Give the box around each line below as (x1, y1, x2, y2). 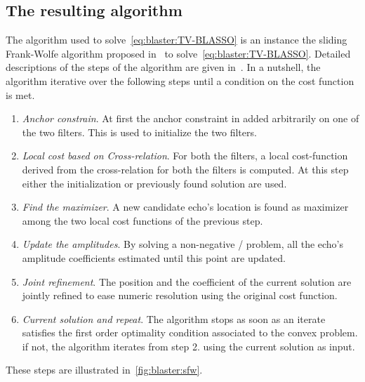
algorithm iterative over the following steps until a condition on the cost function (6, 73, 354, 88)
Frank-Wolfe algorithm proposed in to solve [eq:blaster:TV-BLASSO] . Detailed (6, 46, 351, 60)
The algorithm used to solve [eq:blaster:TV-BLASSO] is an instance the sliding (6, 32, 347, 47)
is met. (6, 87, 35, 102)
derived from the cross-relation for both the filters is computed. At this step (22, 162, 349, 176)
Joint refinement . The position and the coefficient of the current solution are (22, 274, 352, 289)
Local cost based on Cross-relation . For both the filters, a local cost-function (22, 148, 348, 163)
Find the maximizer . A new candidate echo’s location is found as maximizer (22, 199, 349, 214)
